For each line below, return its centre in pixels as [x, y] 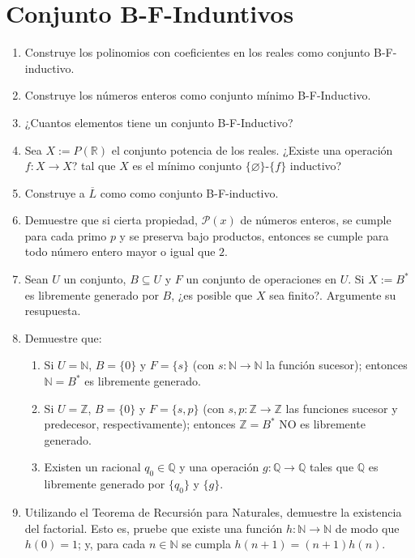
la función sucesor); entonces [337, 365]
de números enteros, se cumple [316, 220]
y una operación [219, 467]
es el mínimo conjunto [187, 166]
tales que [332, 467]
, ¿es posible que [212, 294]
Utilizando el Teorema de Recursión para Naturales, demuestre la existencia [213, 512]
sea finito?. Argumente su [333, 294]
